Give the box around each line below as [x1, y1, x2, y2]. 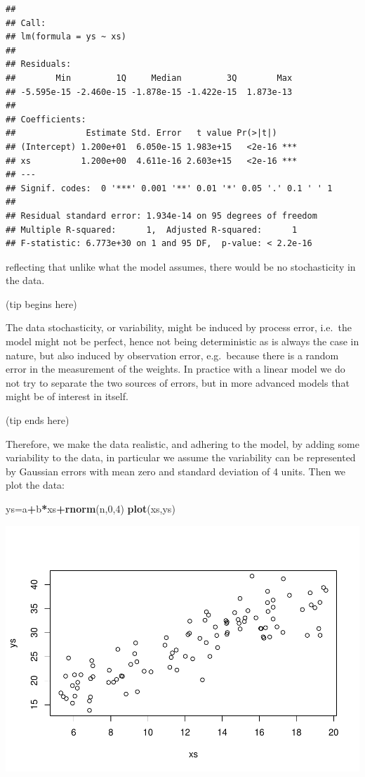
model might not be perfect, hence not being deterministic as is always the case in [6, 334, 359, 349]
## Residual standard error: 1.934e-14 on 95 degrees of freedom [6, 210, 317, 221]
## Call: [6, 18, 46, 28]
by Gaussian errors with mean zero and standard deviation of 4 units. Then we [6, 463, 346, 478]
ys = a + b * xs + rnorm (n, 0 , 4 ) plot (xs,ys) [6, 501, 175, 515]
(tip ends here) [6, 413, 69, 428]
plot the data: [6, 477, 65, 492]
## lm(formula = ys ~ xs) [6, 32, 126, 42]
